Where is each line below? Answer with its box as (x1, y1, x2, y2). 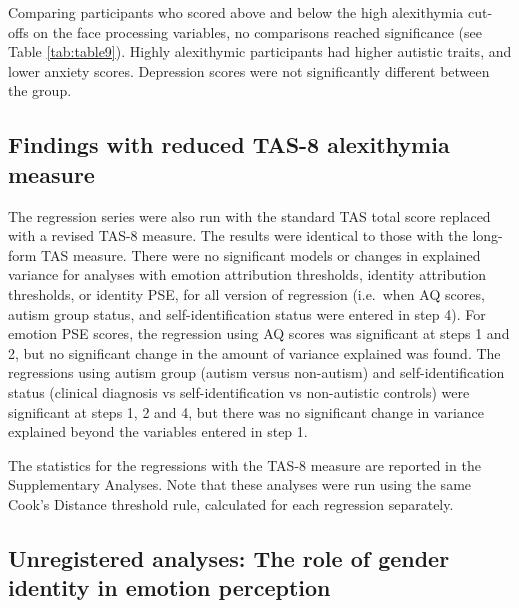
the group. (8, 80, 72, 101)
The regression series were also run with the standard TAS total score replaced (8, 205, 491, 226)
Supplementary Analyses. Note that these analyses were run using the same (8, 474, 472, 495)
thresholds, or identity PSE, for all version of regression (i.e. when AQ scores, (8, 283, 485, 304)
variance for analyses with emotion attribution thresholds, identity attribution (8, 264, 487, 285)
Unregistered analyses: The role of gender (8, 542, 450, 573)
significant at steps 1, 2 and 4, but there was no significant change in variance (8, 401, 485, 422)
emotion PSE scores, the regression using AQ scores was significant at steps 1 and (8, 323, 510, 344)
